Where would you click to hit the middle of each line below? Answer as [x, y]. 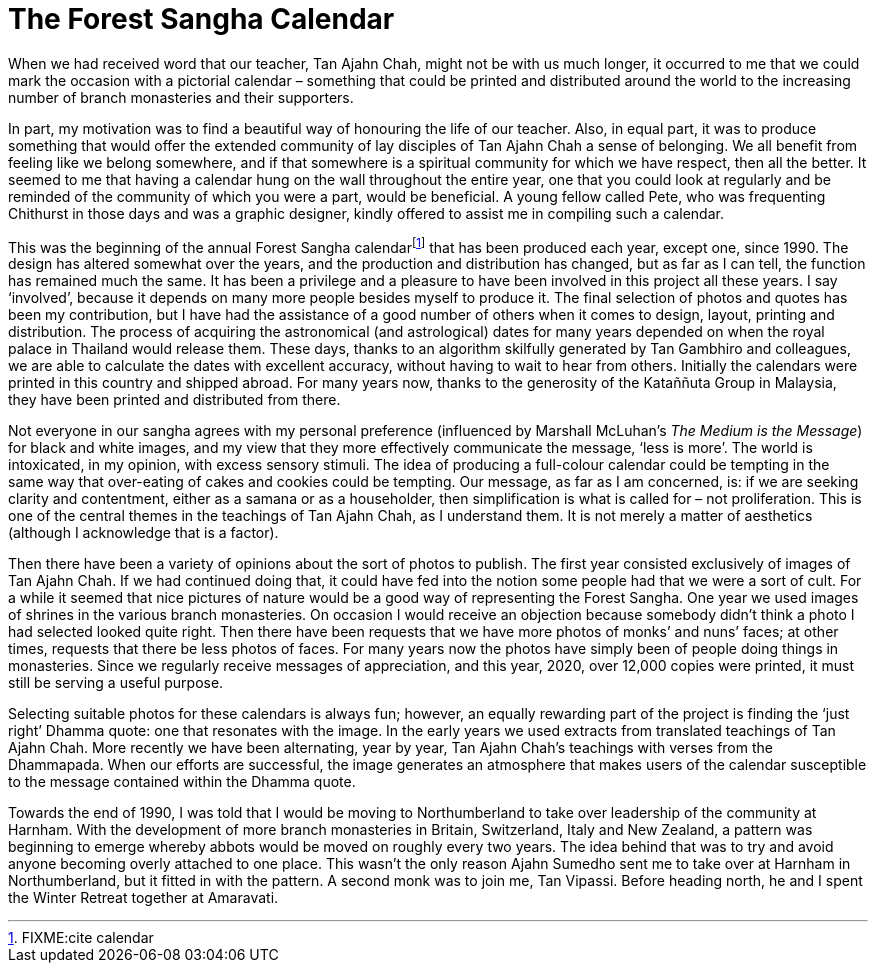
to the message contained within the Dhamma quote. [182, 782]
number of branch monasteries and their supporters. [181, 97]
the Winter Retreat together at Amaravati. [143, 898]
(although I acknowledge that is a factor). [143, 533]
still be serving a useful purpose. [116, 683]
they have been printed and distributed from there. [174, 400]
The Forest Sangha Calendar [201, 19]
